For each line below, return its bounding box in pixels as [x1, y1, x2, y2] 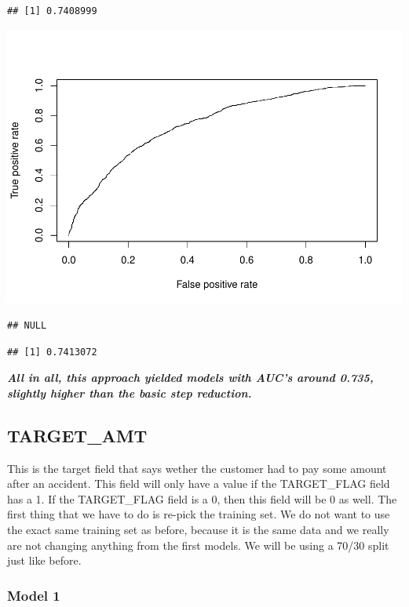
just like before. [7, 552, 82, 569]
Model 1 [7, 585, 60, 605]
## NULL [7, 320, 47, 332]
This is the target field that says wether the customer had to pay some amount [7, 460, 387, 476]
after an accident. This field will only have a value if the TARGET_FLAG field [7, 475, 390, 492]
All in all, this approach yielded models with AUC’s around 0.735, [7, 369, 374, 386]
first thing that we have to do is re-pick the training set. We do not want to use [7, 506, 390, 522]
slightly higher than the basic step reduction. [7, 384, 252, 401]
